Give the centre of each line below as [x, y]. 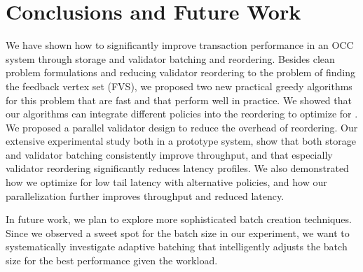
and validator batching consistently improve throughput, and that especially [169, 154]
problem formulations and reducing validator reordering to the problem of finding [181, 72]
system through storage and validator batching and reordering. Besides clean [170, 58]
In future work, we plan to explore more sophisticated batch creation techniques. [179, 219]
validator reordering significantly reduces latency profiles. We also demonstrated [177, 168]
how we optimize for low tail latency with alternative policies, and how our [166, 182]
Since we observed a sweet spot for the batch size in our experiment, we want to [178, 232]
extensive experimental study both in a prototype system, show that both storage [181, 141]
